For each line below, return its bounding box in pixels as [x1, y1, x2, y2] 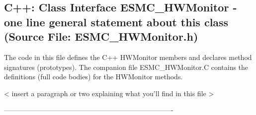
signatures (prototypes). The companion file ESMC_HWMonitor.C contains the [4, 61, 249, 72]
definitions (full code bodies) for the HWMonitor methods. [4, 71, 183, 82]
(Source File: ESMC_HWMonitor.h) [4, 29, 198, 44]
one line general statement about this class [4, 14, 229, 29]
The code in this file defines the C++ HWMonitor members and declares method [4, 52, 252, 62]
